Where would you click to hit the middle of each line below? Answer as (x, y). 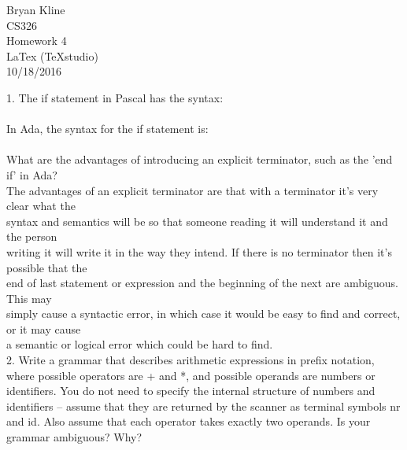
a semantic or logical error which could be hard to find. (140, 344)
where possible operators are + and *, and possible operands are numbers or (191, 375)
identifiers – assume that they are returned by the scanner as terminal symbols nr (203, 406)
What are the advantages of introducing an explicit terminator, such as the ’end (200, 159)
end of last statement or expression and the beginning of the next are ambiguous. (202, 283)
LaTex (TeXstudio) (52, 55)
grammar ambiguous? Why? (74, 437)
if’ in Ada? (32, 174)
